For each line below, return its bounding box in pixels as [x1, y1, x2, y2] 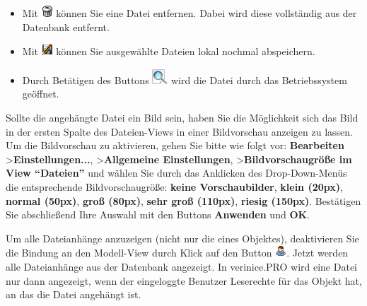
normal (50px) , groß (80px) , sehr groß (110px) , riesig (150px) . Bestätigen [6, 193, 361, 208]
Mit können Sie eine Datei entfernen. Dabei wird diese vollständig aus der [22, 6, 357, 20]
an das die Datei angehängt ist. [6, 287, 141, 302]
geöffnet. [22, 86, 59, 101]
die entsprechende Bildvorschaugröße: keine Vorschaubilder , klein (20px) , [6, 179, 343, 194]
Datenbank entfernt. [22, 19, 110, 34]
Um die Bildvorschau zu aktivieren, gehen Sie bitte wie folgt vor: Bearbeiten [6, 138, 344, 153]
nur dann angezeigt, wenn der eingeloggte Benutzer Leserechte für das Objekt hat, [6, 273, 362, 288]
